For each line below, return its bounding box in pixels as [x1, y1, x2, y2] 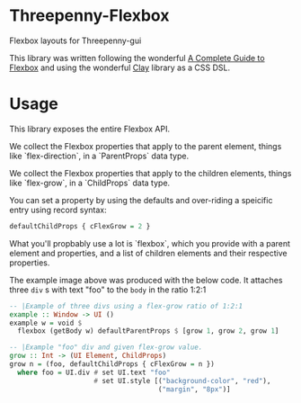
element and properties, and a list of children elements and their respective [9, 247, 288, 258]
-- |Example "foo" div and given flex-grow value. [9, 343, 203, 352]
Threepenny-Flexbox [9, 5, 170, 26]
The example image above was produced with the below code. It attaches [9, 274, 283, 285]
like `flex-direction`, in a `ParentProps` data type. [9, 150, 190, 161]
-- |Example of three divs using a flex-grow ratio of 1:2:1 [9, 301, 243, 310]
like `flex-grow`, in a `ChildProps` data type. [9, 177, 171, 188]
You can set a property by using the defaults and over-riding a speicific [9, 194, 273, 205]
